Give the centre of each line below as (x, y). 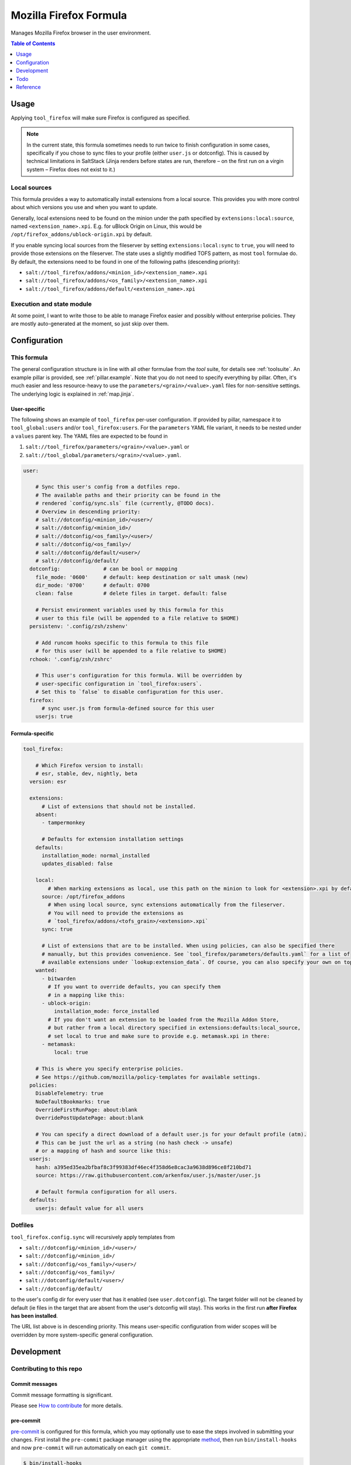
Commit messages (34, 1384)
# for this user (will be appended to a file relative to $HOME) (131, 651)
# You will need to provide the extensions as (116, 913)
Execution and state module (51, 304)
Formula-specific (32, 733)
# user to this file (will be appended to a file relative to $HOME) (137, 618)
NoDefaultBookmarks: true (73, 1101)
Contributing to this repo (47, 1368)
